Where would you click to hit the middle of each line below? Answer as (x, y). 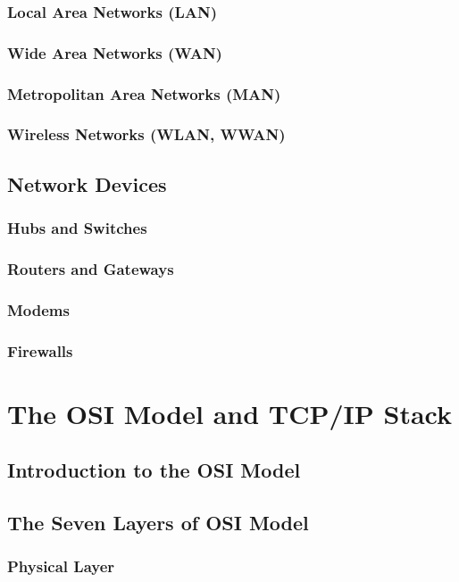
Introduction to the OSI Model (154, 470)
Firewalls (40, 350)
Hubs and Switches (77, 228)
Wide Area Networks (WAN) (115, 52)
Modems (38, 309)
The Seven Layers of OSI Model (158, 523)
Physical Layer (61, 566)
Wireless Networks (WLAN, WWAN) (146, 134)
